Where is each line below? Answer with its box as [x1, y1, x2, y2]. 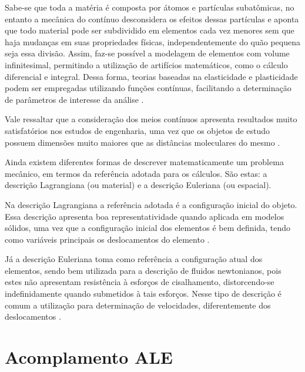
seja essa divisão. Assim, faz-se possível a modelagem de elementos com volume [5, 47, 290, 59]
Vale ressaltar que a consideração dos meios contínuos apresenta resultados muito [5, 113, 297, 125]
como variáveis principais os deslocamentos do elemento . [5, 233, 210, 245]
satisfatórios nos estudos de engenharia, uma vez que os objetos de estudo [5, 124, 270, 136]
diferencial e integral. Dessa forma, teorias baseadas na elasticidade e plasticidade [5, 70, 298, 82]
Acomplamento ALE [5, 345, 173, 369]
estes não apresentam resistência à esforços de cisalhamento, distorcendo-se [5, 276, 274, 288]
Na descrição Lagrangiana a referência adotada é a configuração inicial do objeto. [5, 198, 297, 210]
